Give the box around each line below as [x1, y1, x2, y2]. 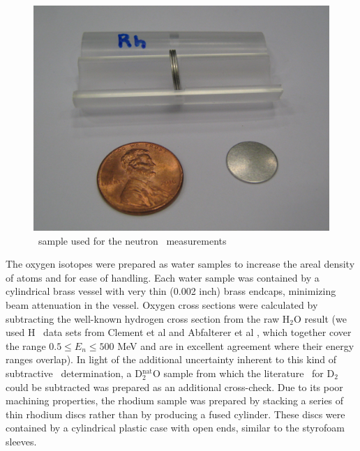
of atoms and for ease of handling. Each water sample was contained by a [6, 270, 320, 284]
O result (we [293, 311, 347, 326]
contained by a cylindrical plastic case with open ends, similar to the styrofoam [6, 420, 345, 435]
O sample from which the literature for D [152, 365, 335, 380]
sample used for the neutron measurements [38, 233, 227, 247]
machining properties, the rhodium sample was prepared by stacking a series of [6, 393, 344, 408]
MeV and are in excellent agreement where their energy [117, 338, 354, 353]
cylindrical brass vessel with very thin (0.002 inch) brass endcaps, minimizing [6, 284, 336, 298]
